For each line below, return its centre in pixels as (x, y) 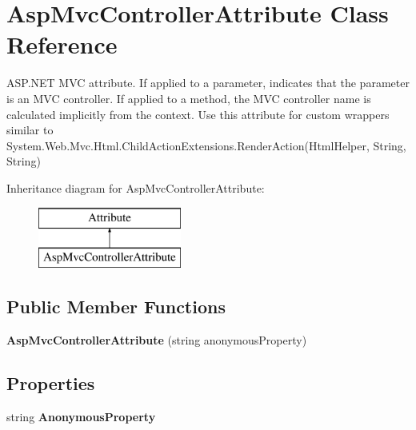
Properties (51, 382)
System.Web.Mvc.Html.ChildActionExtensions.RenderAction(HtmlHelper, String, (206, 145)
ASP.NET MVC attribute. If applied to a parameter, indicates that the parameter (208, 83)
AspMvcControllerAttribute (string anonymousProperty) (157, 339)
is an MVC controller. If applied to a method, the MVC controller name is (189, 98)
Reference (62, 44)
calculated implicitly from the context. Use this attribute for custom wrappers (198, 114)
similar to (30, 130)
